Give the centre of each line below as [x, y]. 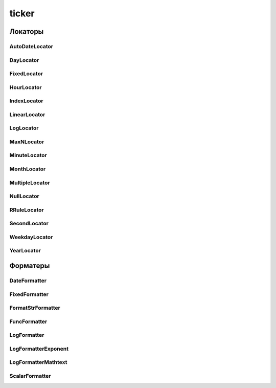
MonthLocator [28, 169]
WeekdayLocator [31, 237]
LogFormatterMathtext [38, 362]
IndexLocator [26, 101]
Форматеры [30, 265]
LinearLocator [27, 114]
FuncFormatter [28, 321]
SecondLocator [29, 224]
